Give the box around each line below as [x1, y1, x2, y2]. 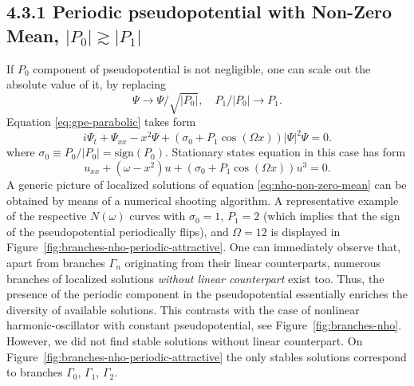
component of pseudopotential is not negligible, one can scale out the [33, 60, 371, 77]
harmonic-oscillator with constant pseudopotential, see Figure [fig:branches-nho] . [6, 317, 402, 333]
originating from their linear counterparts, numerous [124, 254, 381, 270]
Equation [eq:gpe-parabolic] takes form [6, 113, 196, 130]
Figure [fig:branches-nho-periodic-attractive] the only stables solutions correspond [6, 348, 407, 364]
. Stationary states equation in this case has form [165, 144, 406, 160]
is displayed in [270, 223, 341, 239]
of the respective [6, 207, 87, 224]
